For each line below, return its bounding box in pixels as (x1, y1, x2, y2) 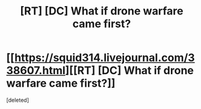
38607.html (6, 64, 65, 78)
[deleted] (6, 96, 29, 104)
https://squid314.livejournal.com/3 (14, 51, 195, 64)
